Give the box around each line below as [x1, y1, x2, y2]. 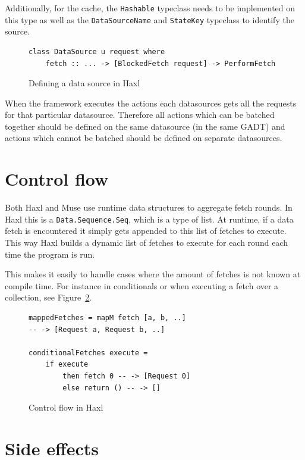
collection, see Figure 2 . [5, 291, 92, 303]
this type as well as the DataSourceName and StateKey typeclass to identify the [5, 13, 294, 26]
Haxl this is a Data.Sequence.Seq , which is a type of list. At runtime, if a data [5, 212, 294, 225]
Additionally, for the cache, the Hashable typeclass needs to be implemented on [5, 2, 295, 14]
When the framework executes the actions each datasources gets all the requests [5, 96, 297, 109]
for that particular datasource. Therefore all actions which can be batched [5, 108, 275, 121]
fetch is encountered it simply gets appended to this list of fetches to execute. [5, 224, 287, 237]
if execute [45, 360, 89, 369]
